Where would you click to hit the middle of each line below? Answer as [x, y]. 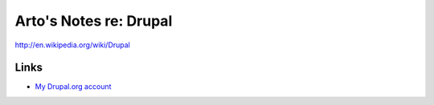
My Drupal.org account [73, 87]
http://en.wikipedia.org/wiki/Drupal [72, 45]
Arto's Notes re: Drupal [94, 21]
